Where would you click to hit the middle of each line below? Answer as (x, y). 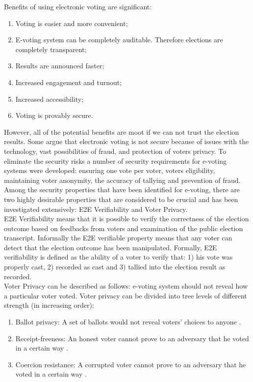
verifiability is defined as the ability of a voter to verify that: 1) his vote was (118, 257)
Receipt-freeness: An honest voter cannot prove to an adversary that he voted (132, 338)
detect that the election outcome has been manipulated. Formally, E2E (111, 247)
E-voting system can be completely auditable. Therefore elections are (119, 40)
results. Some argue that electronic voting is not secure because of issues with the (126, 141)
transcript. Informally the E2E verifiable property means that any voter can (118, 238)
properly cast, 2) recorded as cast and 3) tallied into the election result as (115, 267)
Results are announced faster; (60, 66)
